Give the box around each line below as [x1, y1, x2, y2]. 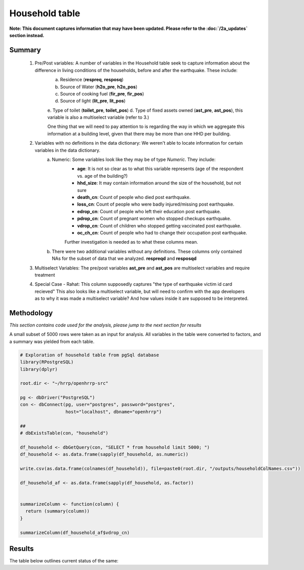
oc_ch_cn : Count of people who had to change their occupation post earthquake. [77, 229, 248, 236]
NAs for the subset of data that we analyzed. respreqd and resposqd [52, 255, 197, 261]
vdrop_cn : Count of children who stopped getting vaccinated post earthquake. [77, 222, 242, 228]
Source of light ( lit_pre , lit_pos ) [60, 98, 126, 104]
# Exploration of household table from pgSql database [20, 352, 159, 358]
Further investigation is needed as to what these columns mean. [64, 239, 199, 245]
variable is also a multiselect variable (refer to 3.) [47, 114, 149, 120]
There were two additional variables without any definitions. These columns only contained [52, 248, 242, 254]
